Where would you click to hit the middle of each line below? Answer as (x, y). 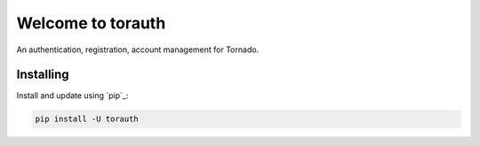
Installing (43, 75)
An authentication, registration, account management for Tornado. (138, 50)
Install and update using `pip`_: (72, 96)
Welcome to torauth (91, 23)
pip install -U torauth (87, 119)
